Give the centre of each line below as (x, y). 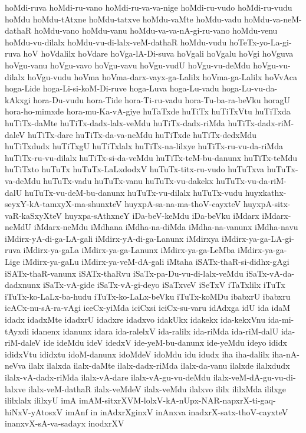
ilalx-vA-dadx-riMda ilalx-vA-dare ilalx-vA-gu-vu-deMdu (108, 377)
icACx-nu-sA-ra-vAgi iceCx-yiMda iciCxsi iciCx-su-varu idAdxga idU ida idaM (148, 308)
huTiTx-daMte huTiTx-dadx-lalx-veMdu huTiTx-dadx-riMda (115, 122)
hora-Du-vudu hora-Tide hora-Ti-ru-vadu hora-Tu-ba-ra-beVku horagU (162, 99)
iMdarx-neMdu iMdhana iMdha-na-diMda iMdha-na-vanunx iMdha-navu (166, 227)
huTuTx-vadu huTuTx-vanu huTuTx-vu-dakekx (128, 180)
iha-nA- (286, 354)
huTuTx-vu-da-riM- (251, 180)
